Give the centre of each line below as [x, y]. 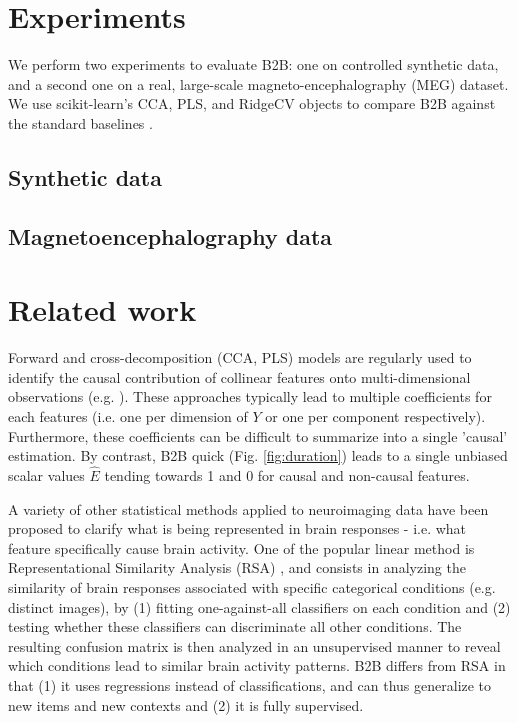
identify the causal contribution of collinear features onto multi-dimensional [239, 376]
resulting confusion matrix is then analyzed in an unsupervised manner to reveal [254, 645]
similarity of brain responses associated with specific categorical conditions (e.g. [252, 586]
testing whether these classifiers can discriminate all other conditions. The [235, 626]
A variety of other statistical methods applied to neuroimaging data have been [248, 508]
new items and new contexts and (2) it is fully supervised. [186, 704]
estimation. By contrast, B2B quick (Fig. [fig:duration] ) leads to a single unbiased [258, 455]
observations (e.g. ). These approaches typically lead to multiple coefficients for [250, 396]
